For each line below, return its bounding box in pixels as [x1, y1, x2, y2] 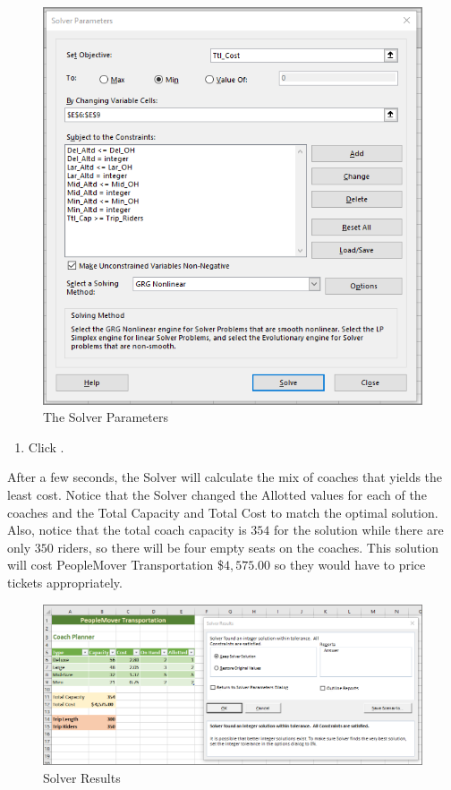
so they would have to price [274, 555, 426, 574]
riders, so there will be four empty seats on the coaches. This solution [57, 537, 439, 556]
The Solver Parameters [43, 408, 168, 426]
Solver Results [43, 768, 121, 786]
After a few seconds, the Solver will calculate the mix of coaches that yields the [7, 468, 443, 486]
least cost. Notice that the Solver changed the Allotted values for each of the [7, 485, 427, 504]
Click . [28, 437, 64, 456]
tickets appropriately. [7, 573, 123, 591]
